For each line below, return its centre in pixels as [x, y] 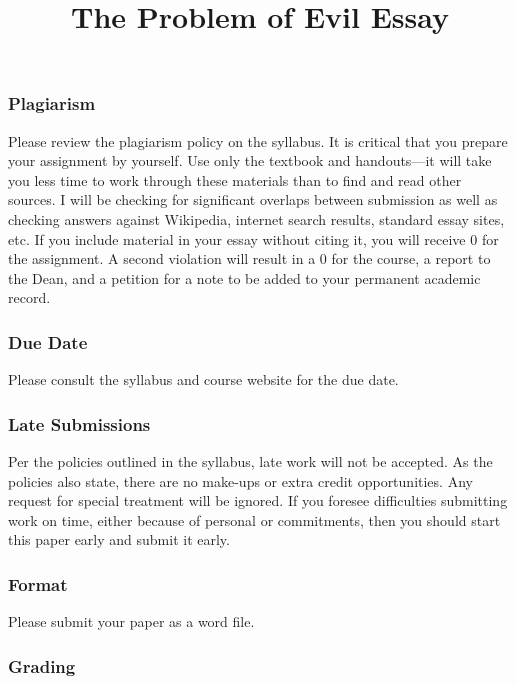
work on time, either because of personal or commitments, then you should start [254, 519]
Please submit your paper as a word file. [131, 621]
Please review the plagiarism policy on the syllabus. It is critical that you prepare [258, 140]
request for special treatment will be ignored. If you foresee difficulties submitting [258, 500]
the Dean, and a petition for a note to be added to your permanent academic [244, 277]
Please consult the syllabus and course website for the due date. [203, 379]
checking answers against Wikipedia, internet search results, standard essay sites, [256, 219]
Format [38, 583]
